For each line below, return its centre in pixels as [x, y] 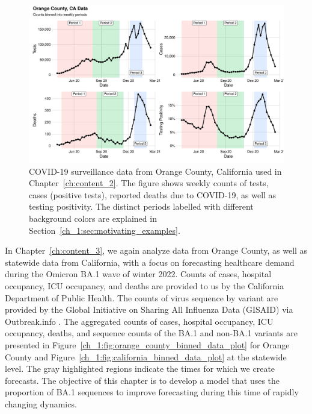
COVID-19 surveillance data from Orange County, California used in [155, 171]
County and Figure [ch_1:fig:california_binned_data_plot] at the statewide [146, 356]
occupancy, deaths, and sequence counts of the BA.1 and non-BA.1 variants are [151, 333]
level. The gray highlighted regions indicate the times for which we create [140, 369]
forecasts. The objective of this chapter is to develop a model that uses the [142, 380]
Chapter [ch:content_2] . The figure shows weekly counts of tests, [149, 183]
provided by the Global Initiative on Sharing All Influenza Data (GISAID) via [149, 309]
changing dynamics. [41, 403]
